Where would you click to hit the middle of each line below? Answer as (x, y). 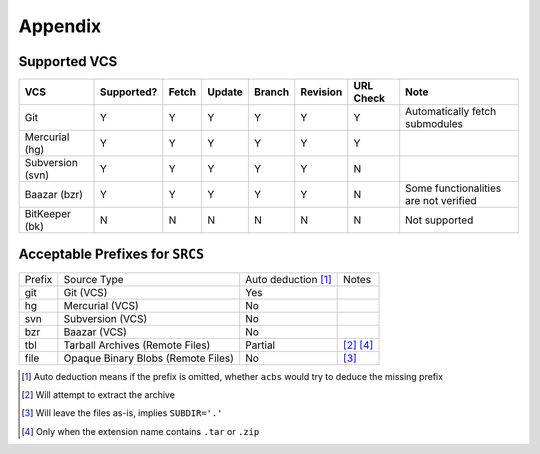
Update (225, 92)
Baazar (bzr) (54, 195)
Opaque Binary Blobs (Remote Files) (149, 358)
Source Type (93, 279)
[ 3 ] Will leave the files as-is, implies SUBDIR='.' (122, 413)
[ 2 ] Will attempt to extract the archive (98, 394)
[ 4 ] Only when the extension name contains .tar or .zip (140, 431)
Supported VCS (68, 61)
